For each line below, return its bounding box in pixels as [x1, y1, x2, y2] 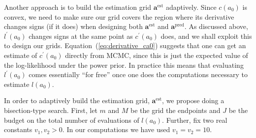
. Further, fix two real [162, 114, 227, 125]
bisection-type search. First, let [4, 105, 97, 115]
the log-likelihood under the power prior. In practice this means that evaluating [4, 59, 244, 70]
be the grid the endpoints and [130, 105, 221, 115]
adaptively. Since [165, 2, 217, 12]
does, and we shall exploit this [160, 30, 252, 41]
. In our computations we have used [62, 124, 170, 135]
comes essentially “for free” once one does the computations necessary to [29, 69, 248, 80]
